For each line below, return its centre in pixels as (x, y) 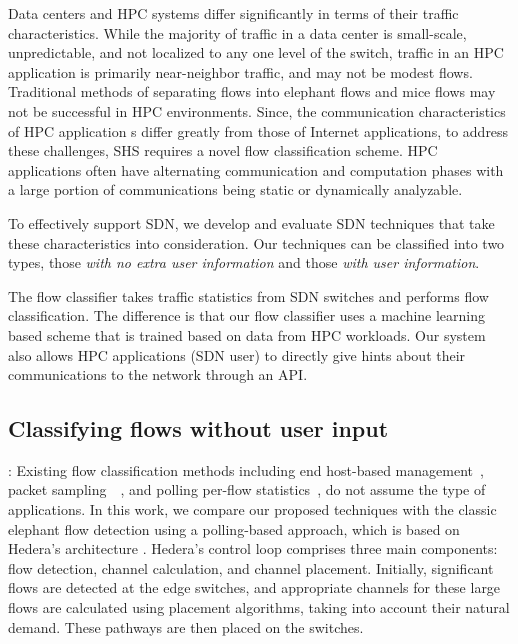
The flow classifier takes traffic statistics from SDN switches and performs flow (248, 295)
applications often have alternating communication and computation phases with (256, 169)
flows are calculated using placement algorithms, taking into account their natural (259, 607)
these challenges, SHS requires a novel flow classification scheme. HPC (223, 150)
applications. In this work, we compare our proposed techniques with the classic (252, 509)
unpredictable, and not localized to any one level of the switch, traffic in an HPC (256, 52)
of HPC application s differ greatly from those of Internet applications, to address (258, 130)
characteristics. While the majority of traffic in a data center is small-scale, (237, 32)
